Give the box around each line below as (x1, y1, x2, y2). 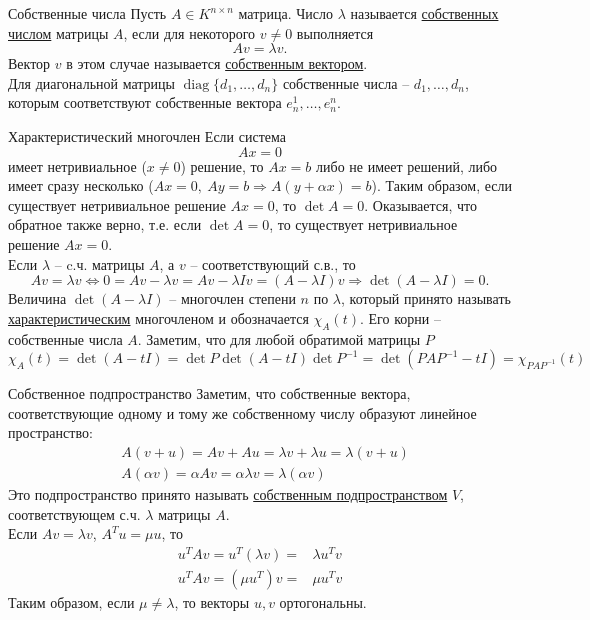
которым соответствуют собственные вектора (8, 92, 282, 113)
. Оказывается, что (364, 194, 477, 215)
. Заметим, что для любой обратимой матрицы (137, 328, 421, 349)
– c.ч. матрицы (54, 253, 145, 274)
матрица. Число (238, 3, 334, 23)
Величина (8, 288, 67, 309)
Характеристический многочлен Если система (8, 125, 286, 146)
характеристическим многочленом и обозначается (8, 307, 309, 328)
